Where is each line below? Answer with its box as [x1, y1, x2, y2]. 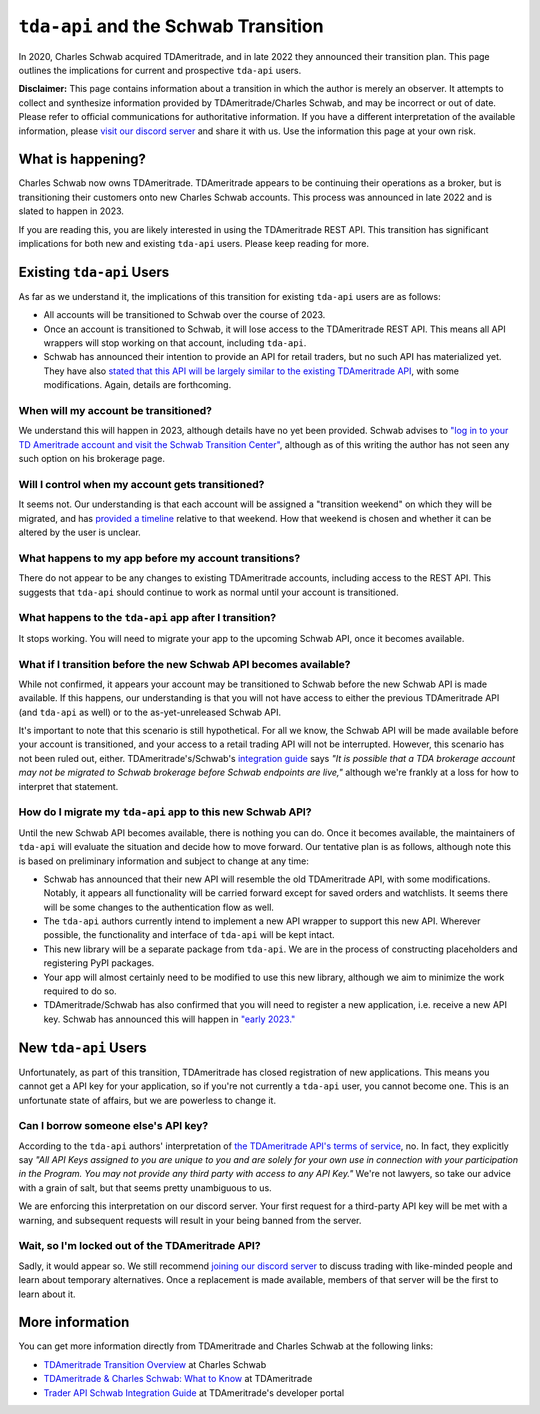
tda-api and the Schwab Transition [18, 15, 324, 37]
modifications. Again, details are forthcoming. [43, 379, 232, 391]
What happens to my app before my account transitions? [18, 551, 301, 565]
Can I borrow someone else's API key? [18, 1119, 209, 1133]
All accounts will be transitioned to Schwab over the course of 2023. [43, 309, 326, 321]
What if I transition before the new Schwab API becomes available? [18, 657, 351, 671]
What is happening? [18, 151, 147, 168]
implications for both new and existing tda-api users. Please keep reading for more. [18, 237, 370, 249]
